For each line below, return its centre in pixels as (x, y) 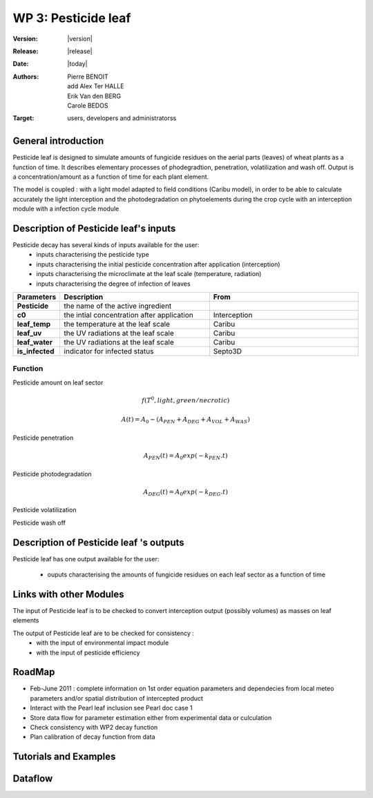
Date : (21, 64)
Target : (23, 118)
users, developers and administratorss (122, 118)
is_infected (36, 351)
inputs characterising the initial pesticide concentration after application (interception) (158, 264)
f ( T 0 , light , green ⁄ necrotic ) (186, 400)
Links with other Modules (68, 594)
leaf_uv (29, 333)
